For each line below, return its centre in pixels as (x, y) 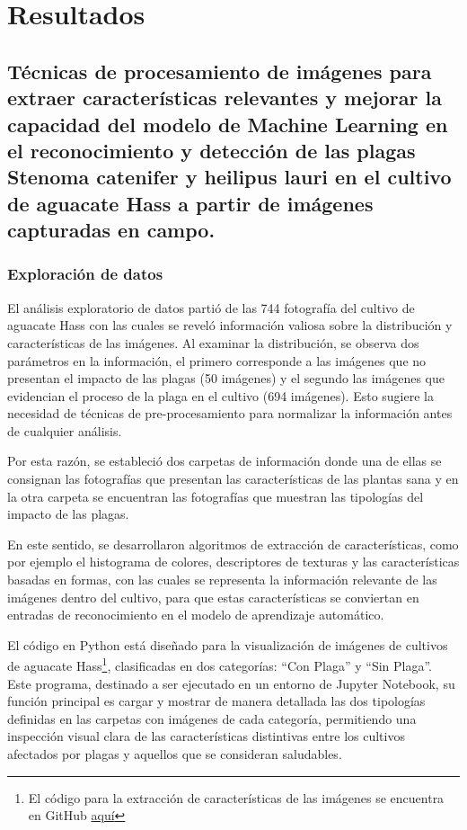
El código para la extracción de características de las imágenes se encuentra (236, 797)
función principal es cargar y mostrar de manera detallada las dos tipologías (216, 701)
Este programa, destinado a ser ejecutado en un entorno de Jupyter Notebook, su (231, 683)
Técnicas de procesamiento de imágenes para (220, 71)
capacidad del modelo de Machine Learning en (228, 124)
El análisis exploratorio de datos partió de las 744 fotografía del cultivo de (211, 307)
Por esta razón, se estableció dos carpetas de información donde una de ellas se (225, 461)
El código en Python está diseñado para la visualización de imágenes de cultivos (228, 644)
